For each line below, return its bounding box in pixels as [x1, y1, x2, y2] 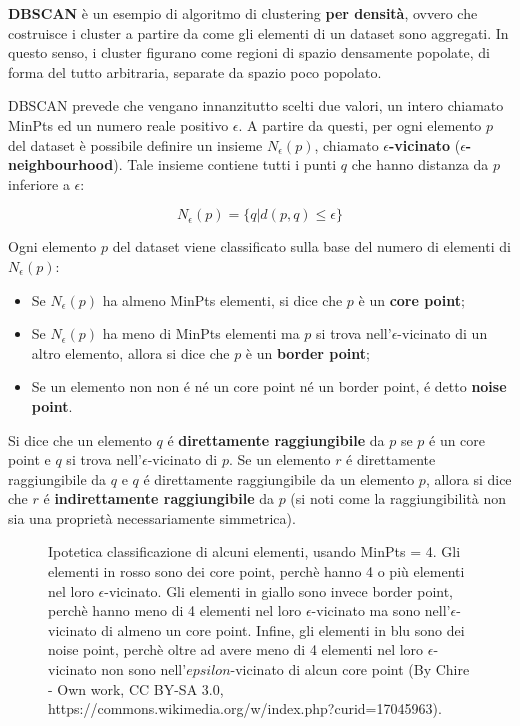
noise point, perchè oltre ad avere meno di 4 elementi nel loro [48, 639, 424, 660]
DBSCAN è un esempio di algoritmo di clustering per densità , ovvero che [8, 3, 478, 23]
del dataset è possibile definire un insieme [8, 134, 263, 155]
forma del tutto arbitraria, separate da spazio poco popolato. [8, 61, 382, 82]
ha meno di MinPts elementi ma [102, 323, 300, 344]
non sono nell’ [101, 659, 187, 680]
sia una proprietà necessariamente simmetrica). [8, 507, 296, 528]
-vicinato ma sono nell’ [311, 600, 451, 621]
